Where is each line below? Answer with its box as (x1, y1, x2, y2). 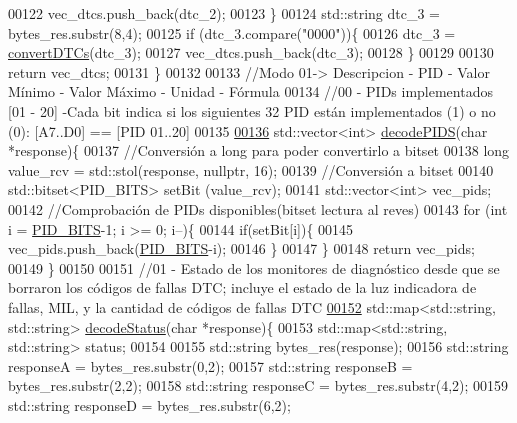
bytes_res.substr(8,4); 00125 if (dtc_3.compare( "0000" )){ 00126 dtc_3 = (8, 22, 456, 43)
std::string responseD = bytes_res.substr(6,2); (8, 394, 291, 415)
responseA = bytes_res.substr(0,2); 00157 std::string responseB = (8, 355, 413, 376)
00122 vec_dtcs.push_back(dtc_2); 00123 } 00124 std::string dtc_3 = (8, 3, 441, 23)
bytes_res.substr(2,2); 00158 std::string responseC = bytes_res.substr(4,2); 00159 (8, 375, 509, 396)
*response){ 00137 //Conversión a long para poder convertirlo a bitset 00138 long (8, 140, 510, 161)
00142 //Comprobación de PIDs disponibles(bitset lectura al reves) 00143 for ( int (8, 198, 508, 219)
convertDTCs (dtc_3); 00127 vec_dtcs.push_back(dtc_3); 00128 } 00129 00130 (8, 42, 494, 63)
